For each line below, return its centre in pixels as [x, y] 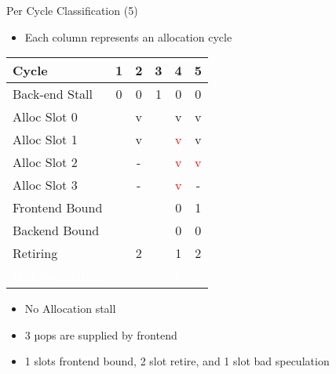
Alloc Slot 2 [45, 162]
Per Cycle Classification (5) [72, 10]
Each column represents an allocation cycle [128, 36]
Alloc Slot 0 [45, 117]
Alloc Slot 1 [45, 140]
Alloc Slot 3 [45, 185]
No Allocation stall [70, 309]
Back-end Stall [53, 94]
